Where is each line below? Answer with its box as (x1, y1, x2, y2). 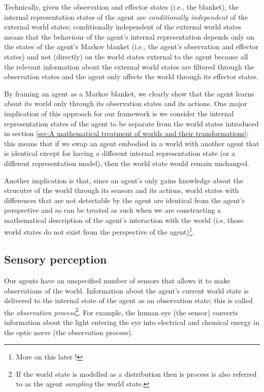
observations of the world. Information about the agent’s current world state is (4, 285, 249, 296)
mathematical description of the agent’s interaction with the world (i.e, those (4, 214, 244, 225)
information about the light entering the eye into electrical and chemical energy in (4, 316, 259, 327)
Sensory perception (4, 251, 107, 267)
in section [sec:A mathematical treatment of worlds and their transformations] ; (4, 128, 249, 139)
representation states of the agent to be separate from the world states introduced (4, 118, 259, 128)
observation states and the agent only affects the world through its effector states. (4, 71, 258, 82)
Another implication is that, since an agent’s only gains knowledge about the (4, 175, 243, 185)
